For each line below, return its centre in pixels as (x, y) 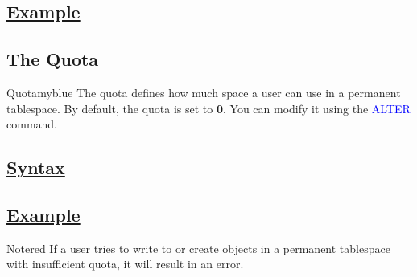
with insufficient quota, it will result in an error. (125, 264)
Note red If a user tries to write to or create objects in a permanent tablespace (198, 248)
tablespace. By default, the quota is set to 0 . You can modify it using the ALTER (208, 108)
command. (32, 124)
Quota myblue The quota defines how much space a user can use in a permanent (204, 92)
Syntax (36, 167)
